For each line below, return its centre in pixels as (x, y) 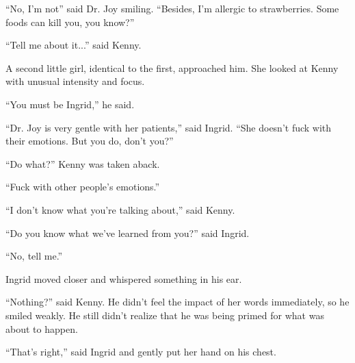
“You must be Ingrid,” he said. (70, 104)
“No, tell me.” (34, 256)
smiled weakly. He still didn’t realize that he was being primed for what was (165, 315)
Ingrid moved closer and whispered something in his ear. (124, 278)
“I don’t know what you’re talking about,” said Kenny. (120, 209)
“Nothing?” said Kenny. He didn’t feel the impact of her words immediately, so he (177, 302)
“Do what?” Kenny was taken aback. (83, 163)
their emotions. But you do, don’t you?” (90, 141)
